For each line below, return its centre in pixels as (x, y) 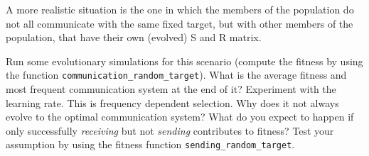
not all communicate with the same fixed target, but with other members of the (180, 23)
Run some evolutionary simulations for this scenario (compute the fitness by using (184, 61)
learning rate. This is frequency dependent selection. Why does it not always (172, 102)
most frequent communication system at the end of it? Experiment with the (171, 89)
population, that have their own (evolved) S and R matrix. (134, 37)
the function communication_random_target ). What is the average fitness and (176, 75)
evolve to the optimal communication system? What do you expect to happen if (180, 117)
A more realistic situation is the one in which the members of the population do (180, 9)
